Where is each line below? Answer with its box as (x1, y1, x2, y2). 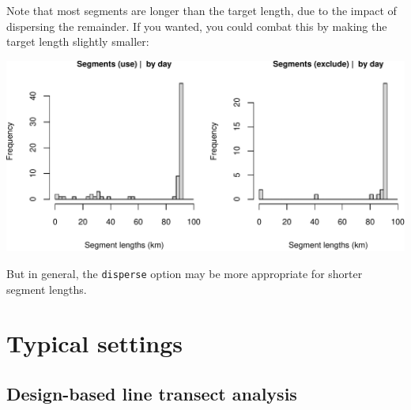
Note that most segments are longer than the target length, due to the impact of (6, 2, 397, 18)
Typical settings (6, 327, 183, 359)
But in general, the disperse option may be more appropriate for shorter (6, 265, 363, 282)
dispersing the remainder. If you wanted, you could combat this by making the (6, 17, 387, 34)
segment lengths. (6, 280, 87, 297)
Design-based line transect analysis (6, 382, 297, 406)
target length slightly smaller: (6, 33, 149, 50)
